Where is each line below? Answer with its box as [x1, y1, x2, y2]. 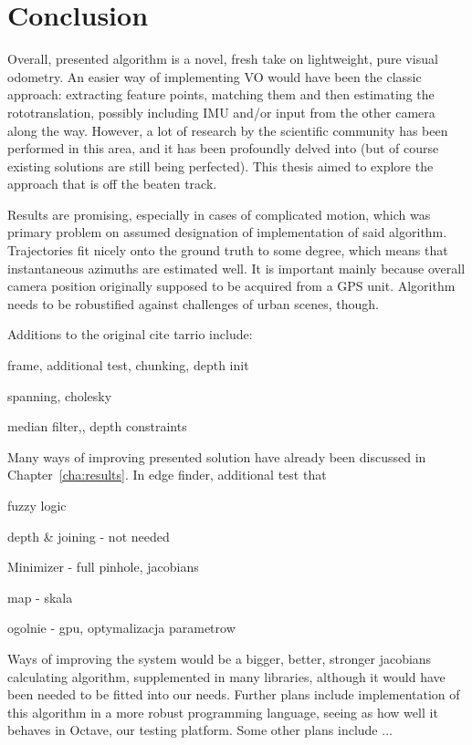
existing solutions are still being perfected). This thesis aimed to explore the [7, 156, 434, 175]
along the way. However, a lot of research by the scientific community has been [7, 120, 448, 140]
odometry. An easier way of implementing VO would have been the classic [7, 67, 422, 86]
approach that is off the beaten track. [7, 174, 217, 193]
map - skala [7, 587, 73, 606]
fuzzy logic [7, 496, 67, 514]
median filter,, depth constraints [7, 417, 187, 436]
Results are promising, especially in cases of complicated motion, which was [7, 204, 431, 223]
